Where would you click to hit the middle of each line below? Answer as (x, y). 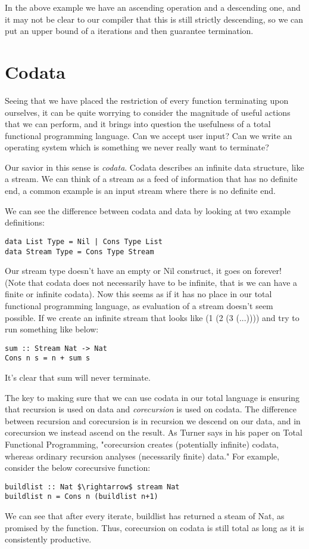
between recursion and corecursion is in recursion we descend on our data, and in (153, 420)
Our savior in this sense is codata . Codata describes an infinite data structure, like (154, 167)
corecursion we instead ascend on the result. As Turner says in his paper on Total (154, 432)
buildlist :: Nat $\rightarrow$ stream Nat (92, 487)
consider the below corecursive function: (78, 468)
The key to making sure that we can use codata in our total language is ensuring (152, 397)
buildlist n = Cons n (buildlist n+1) (82, 497)
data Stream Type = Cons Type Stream (79, 252)
